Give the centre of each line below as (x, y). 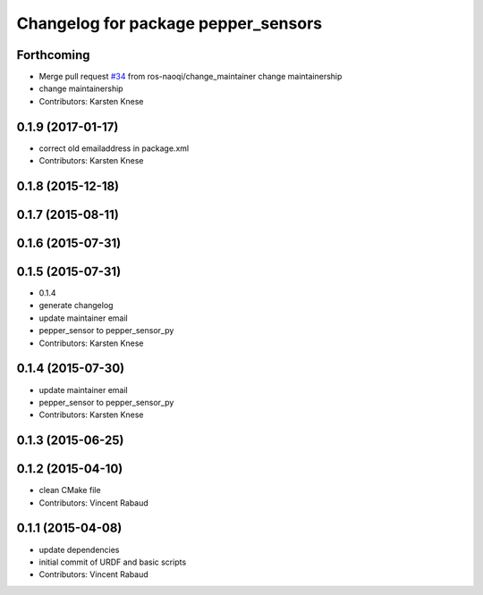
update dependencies (79, 549)
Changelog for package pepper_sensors (169, 23)
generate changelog (76, 306)
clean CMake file (70, 490)
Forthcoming (53, 55)
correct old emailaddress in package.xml (114, 148)
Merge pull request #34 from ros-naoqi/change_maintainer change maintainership (191, 77)
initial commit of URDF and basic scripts (113, 562)
